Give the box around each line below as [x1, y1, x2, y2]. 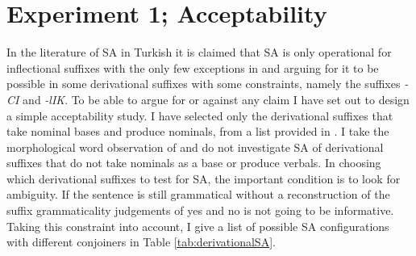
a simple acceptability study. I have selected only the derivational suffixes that [6, 107, 393, 124]
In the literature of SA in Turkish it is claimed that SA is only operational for [6, 44, 392, 61]
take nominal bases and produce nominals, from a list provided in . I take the [6, 123, 389, 140]
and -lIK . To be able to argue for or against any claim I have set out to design [23, 90, 410, 107]
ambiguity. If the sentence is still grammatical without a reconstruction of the [6, 186, 390, 203]
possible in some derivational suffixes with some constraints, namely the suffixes [6, 75, 401, 92]
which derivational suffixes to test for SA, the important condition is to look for [6, 170, 401, 187]
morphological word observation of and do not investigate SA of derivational [6, 138, 384, 155]
